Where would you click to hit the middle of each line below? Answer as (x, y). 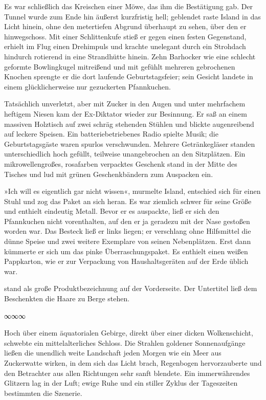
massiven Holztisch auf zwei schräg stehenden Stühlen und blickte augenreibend (129, 124)
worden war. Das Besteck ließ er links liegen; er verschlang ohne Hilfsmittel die (128, 231)
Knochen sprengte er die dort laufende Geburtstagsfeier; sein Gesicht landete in (129, 76)
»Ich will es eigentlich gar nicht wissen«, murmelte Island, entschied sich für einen (132, 191)
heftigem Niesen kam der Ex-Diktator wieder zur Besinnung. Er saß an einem (126, 113)
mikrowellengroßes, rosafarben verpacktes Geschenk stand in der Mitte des (121, 163)
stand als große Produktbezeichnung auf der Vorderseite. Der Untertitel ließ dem (131, 288)
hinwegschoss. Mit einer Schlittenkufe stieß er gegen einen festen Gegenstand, (125, 36)
